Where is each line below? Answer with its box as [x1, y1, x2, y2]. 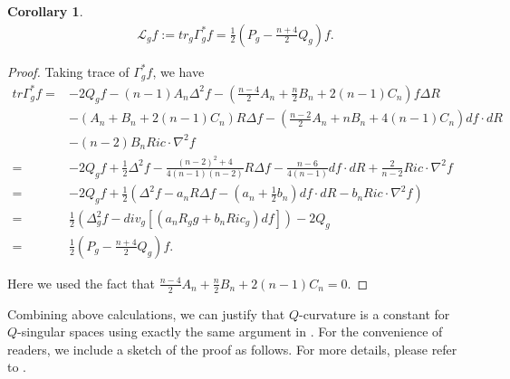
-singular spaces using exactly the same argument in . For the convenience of [17, 322, 443, 341]
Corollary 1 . [7, 2, 83, 20]
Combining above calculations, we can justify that [7, 304, 285, 323]
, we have [152, 62, 205, 81]
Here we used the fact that [7, 273, 156, 292]
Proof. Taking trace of [7, 62, 130, 81]
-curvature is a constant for [298, 304, 450, 323]
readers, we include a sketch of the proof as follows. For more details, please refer [7, 339, 457, 358]
